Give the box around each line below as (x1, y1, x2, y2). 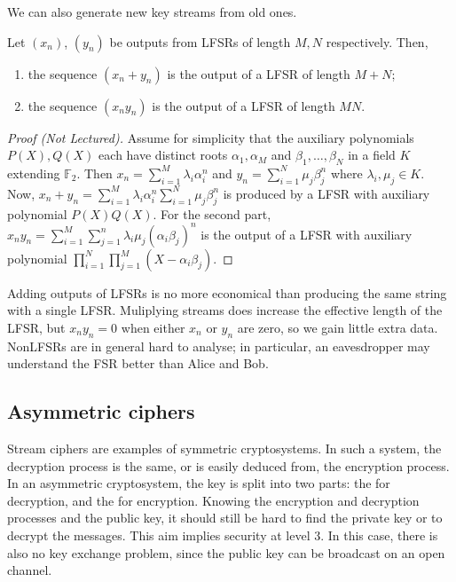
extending (7, 163, 60, 182)
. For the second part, (153, 204, 271, 223)
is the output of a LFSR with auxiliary (200, 224, 413, 243)
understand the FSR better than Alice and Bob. (7, 354, 269, 373)
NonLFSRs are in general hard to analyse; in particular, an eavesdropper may (7, 336, 430, 355)
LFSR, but (7, 318, 66, 336)
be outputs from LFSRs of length (109, 32, 291, 51)
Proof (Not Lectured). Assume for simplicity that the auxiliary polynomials (7, 128, 414, 146)
